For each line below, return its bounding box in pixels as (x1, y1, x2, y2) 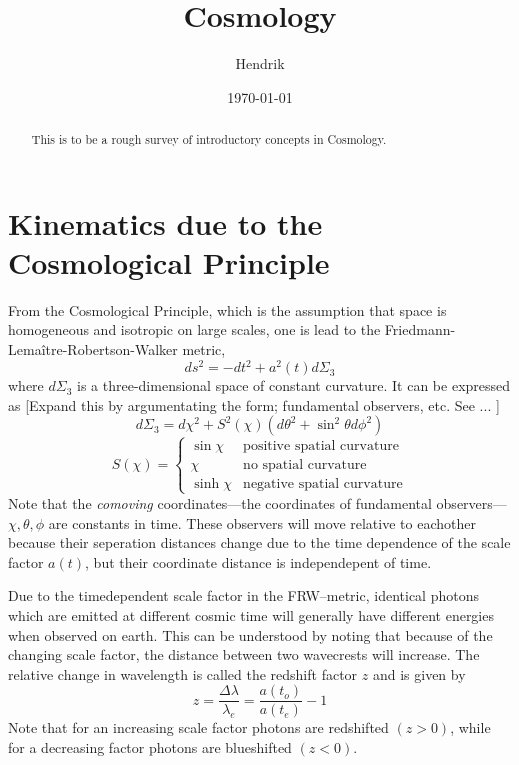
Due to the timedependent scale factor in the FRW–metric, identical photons (8, 585, 479, 606)
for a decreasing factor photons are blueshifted (8, 736, 292, 757)
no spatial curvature (243, 457, 367, 472)
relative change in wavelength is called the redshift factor (8, 663, 358, 684)
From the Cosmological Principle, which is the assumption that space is (8, 299, 447, 320)
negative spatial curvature (243, 476, 403, 491)
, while (450, 717, 491, 738)
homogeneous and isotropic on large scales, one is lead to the (8, 319, 381, 340)
